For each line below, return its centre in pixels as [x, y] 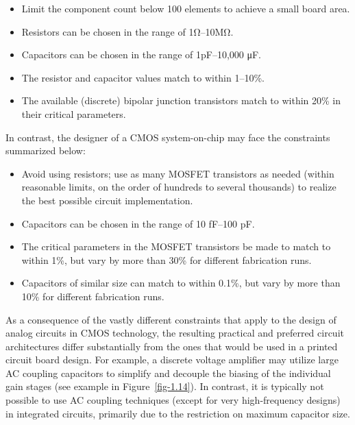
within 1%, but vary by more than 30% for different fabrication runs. [167, 259]
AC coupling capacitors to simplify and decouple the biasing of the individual [168, 373]
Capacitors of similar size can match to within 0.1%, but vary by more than [181, 283]
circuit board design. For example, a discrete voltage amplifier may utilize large [172, 360]
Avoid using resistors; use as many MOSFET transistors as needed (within [178, 173]
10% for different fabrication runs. [93, 296]
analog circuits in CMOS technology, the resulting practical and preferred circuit [175, 333]
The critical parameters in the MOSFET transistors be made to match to [176, 246]
